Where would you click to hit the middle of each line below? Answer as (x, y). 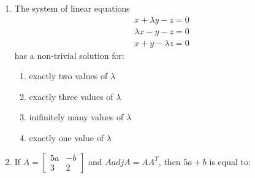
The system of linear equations (72, 8)
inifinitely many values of (76, 117)
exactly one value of (66, 138)
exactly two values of (68, 76)
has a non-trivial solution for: (69, 55)
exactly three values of (71, 96)
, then (169, 161)
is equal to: (230, 161)
